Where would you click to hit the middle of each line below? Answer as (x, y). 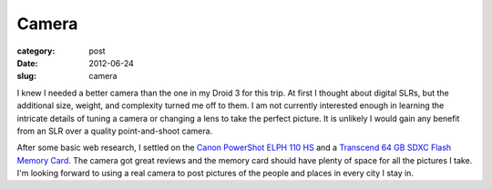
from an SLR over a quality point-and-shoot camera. (115, 131)
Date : (27, 63)
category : (36, 51)
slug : (26, 76)
